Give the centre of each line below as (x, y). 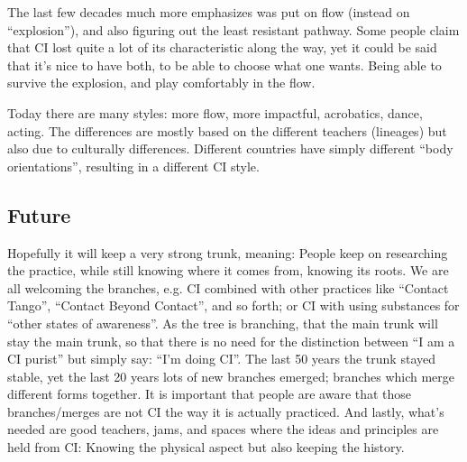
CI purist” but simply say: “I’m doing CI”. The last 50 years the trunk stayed (221, 359)
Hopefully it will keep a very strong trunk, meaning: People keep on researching (228, 252)
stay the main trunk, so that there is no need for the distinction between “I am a (231, 341)
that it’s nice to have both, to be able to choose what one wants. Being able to (224, 65)
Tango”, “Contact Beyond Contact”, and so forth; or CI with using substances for (233, 305)
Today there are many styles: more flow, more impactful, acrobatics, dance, (215, 112)
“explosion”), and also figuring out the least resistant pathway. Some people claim (233, 29)
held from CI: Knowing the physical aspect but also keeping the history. (206, 447)
